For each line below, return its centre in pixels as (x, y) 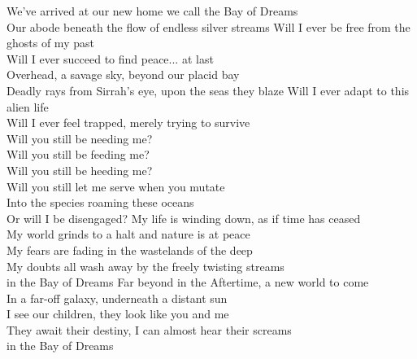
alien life (28, 106)
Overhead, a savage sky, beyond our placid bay (123, 74)
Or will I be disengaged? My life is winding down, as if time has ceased (184, 218)
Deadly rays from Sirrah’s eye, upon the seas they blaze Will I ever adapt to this (208, 90)
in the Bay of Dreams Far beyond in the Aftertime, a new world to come (188, 282)
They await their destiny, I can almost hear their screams (149, 329)
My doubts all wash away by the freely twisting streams (146, 266)
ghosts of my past (50, 43)
